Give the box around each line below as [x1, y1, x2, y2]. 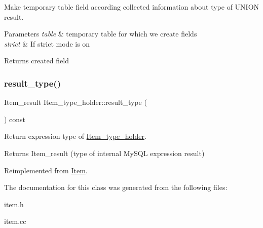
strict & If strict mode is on [4, 38, 90, 49]
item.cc [4, 216, 26, 226]
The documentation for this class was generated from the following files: [4, 182, 228, 193]
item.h [4, 199, 24, 209]
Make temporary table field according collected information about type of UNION [4, 2, 259, 12]
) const [4, 113, 26, 124]
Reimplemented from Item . [4, 165, 88, 175]
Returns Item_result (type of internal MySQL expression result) [4, 147, 205, 158]
